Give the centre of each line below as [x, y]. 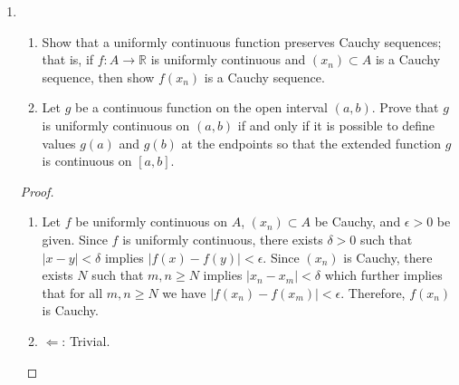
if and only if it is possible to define [336, 125]
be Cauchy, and [358, 221]
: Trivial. [86, 340]
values [59, 143]
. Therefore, [373, 292]
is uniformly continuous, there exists [223, 239]
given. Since [75, 239]
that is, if [68, 59]
